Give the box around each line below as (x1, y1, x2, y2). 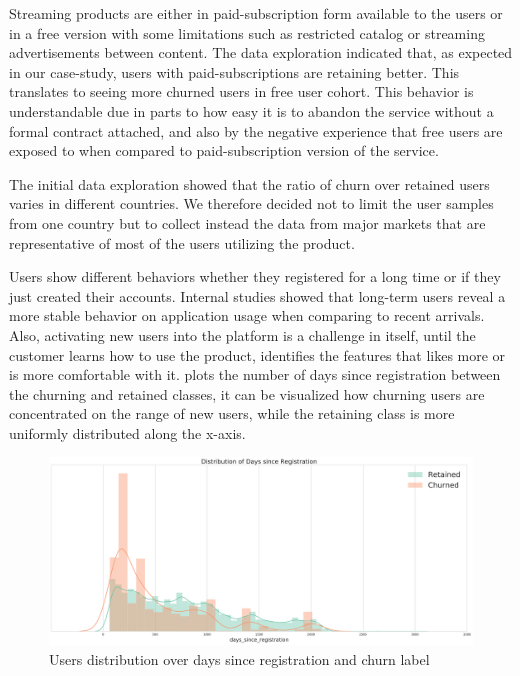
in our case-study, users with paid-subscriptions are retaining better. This (9, 61, 460, 82)
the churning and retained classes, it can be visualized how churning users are (9, 383, 485, 404)
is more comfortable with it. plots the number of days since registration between (9, 364, 501, 385)
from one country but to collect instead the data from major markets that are (9, 212, 486, 233)
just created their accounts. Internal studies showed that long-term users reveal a (9, 285, 506, 306)
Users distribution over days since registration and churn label (49, 649, 430, 670)
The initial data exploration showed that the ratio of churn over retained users (9, 173, 490, 194)
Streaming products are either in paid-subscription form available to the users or (9, 3, 503, 23)
